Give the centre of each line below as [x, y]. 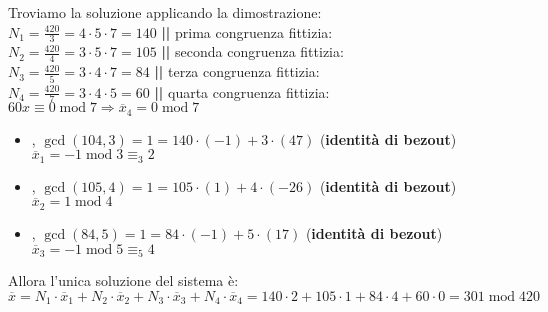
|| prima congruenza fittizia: [247, 31]
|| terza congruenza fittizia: [237, 71]
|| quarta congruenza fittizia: [242, 91]
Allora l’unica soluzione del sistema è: [123, 279]
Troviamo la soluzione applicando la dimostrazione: [165, 12]
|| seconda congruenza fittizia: [252, 51]
